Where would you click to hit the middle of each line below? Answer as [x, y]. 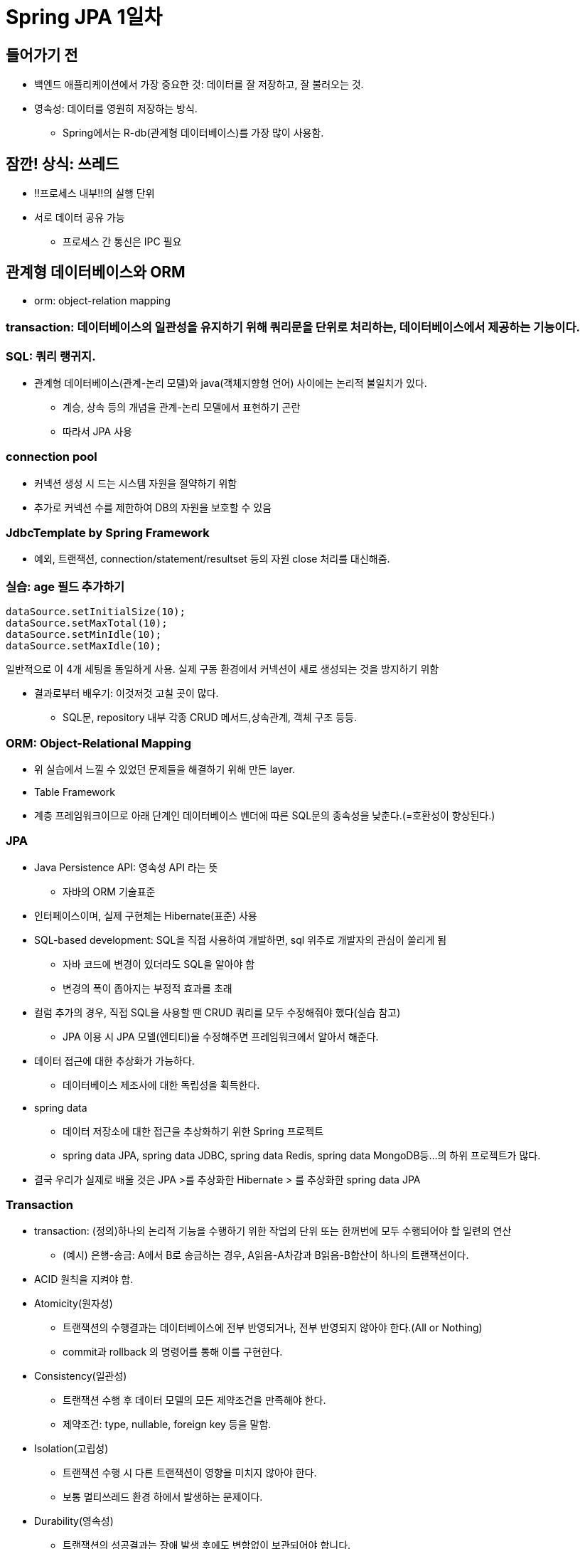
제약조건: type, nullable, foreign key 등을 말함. [167, 1425]
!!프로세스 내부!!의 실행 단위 [95, 193]
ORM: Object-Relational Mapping [99, 743]
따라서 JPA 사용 [97, 431]
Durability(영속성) [74, 1521]
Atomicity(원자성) [74, 1304]
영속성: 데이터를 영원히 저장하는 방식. [116, 109]
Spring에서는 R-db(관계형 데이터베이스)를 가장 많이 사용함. [193, 133]
